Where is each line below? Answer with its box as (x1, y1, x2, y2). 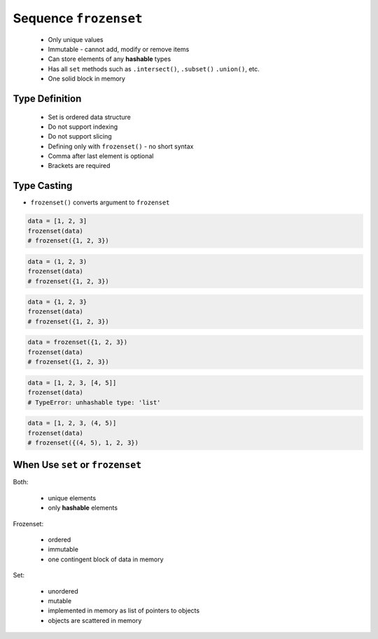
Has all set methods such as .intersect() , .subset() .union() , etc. (48, 64, 260, 73)
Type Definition (13, 92, 82, 104)
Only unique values (48, 35, 104, 43)
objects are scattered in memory (48, 616, 142, 624)
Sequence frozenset (13, 10, 143, 26)
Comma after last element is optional (48, 152, 154, 160)
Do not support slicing (48, 132, 112, 141)
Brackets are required (48, 162, 111, 170)
